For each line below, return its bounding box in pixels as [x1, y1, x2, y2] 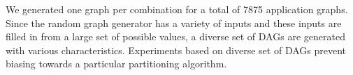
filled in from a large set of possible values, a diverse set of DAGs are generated [6, 29, 345, 44]
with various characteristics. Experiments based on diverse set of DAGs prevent [6, 42, 347, 57]
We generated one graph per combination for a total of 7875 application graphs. [6, 2, 348, 16]
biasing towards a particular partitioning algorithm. [6, 56, 227, 71]
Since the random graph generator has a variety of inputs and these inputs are [6, 15, 342, 30]
